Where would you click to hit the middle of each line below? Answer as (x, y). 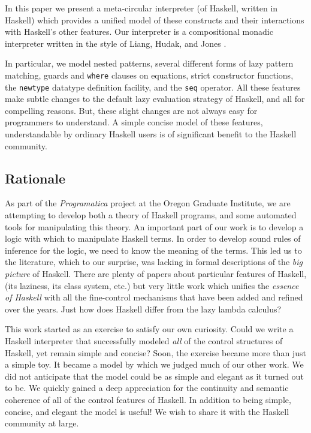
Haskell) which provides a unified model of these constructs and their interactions (155, 19)
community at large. (42, 423)
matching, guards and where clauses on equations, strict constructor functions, (149, 75)
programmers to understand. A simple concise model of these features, (134, 122)
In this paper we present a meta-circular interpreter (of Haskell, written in (141, 8)
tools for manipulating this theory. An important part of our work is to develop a (154, 226)
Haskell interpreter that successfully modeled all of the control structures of (144, 340)
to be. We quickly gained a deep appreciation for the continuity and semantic (147, 388)
